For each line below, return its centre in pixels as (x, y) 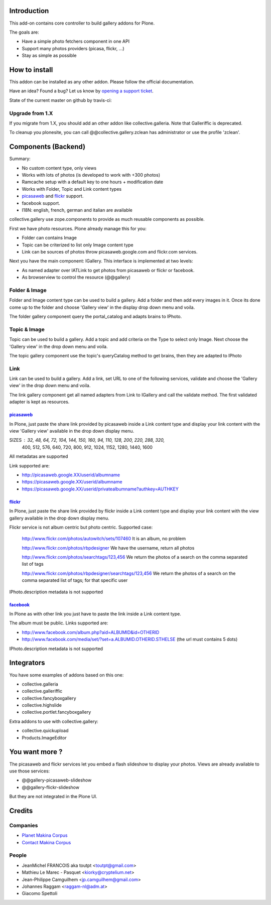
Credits (21, 811)
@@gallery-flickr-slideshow (51, 787)
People (18, 855)
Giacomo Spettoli (40, 893)
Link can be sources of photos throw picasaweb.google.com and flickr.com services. (110, 251)
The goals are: (24, 32)
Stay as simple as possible (49, 56)
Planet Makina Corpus (45, 835)
